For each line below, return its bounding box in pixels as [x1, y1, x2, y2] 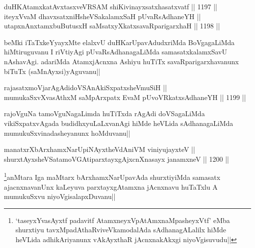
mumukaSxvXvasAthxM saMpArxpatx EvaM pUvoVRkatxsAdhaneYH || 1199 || [4, 92, 246, 102]
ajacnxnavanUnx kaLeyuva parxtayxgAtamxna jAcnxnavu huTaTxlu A [4, 181, 218, 192]
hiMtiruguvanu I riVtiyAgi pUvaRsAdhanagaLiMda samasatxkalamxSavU [4, 47, 227, 57]
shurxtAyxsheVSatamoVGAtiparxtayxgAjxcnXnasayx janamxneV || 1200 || [4, 153, 229, 164]
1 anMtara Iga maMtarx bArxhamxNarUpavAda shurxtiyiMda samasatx [4, 171, 221, 182]
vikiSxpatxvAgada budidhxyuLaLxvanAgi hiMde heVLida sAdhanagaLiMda [4, 118, 233, 128]
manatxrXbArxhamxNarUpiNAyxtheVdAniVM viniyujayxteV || [4, 144, 195, 154]
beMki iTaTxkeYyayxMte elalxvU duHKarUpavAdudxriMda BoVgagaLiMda [4, 37, 235, 47]
